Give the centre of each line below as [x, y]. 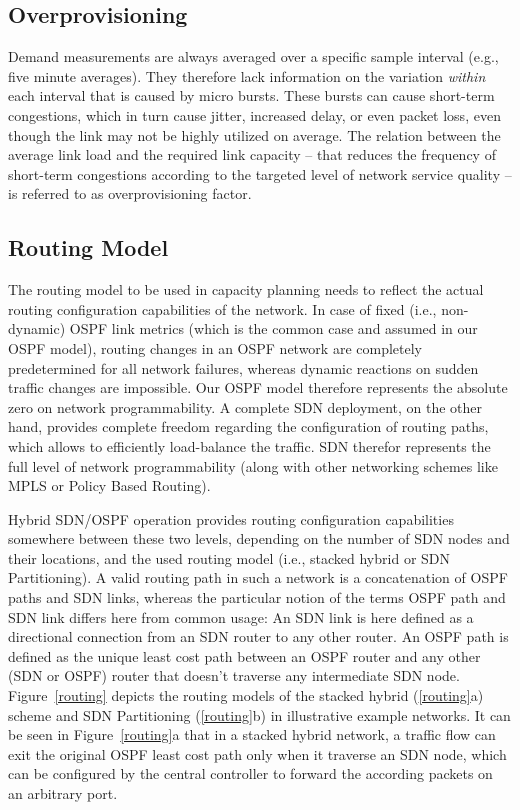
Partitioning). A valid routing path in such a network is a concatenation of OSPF [258, 577]
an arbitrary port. [63, 793]
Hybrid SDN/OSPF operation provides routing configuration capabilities [231, 518]
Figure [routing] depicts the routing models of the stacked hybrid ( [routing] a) [246, 695]
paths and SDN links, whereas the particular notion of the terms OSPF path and [257, 597]
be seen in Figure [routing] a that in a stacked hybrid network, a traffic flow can [252, 734]
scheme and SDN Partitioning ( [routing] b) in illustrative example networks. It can [259, 714]
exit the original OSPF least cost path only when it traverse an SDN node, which [257, 753]
